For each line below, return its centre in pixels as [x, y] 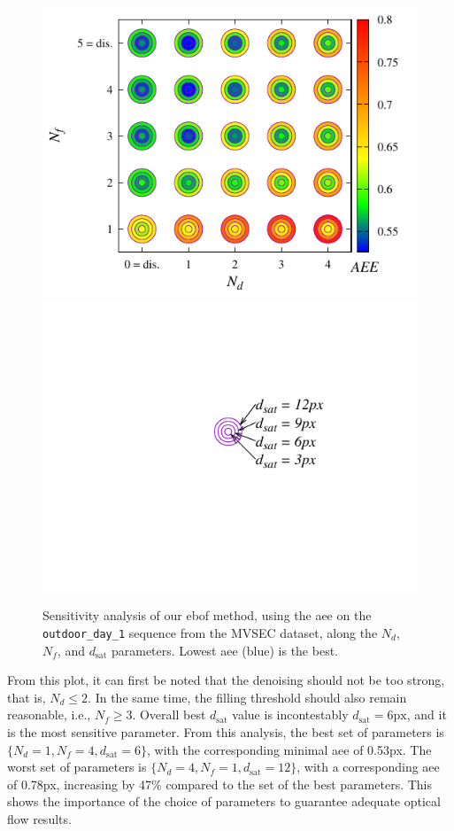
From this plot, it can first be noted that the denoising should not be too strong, [226, 680]
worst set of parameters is [77, 767]
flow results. [39, 818]
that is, [27, 697]
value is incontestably [290, 715]
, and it [427, 715]
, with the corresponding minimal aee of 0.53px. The [289, 749]
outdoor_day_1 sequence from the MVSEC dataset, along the [210, 632]
